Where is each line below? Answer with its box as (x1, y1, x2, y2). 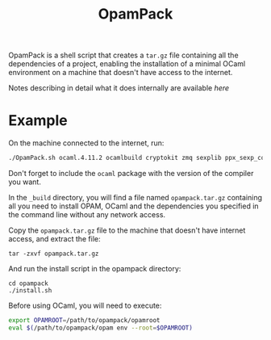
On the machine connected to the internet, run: (8, 138, 165, 148)
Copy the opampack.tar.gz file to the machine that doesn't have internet (8, 225, 246, 235)
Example (8, 111, 68, 130)
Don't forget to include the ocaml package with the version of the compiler (8, 169, 254, 178)
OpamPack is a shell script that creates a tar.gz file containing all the (8, 50, 240, 61)
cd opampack (8, 279, 48, 288)
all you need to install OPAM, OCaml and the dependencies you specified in (8, 201, 260, 211)
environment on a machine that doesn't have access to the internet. (8, 68, 233, 78)
